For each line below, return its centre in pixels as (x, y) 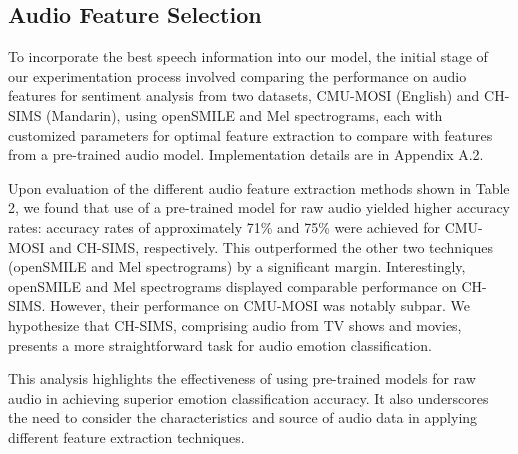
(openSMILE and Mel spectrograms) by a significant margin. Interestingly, (237, 266)
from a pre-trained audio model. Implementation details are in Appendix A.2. (246, 154)
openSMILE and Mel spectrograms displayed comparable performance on (232, 285)
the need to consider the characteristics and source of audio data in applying (243, 417)
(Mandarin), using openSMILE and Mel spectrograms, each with (244, 114)
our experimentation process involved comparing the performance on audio (237, 75)
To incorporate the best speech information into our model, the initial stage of (248, 56)
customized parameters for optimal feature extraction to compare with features (250, 134)
